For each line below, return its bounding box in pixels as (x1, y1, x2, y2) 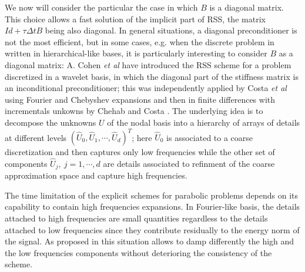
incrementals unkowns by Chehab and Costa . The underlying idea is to (5, 105, 263, 117)
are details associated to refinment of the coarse (103, 157, 275, 169)
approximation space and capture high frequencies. (5, 169, 187, 182)
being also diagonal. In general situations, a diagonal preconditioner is (45, 24, 297, 36)
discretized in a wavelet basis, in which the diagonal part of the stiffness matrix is (5, 70, 299, 82)
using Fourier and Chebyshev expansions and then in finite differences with (5, 93, 276, 105)
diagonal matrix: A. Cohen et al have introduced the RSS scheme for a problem (5, 58, 291, 70)
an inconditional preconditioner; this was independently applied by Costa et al (5, 82, 287, 94)
